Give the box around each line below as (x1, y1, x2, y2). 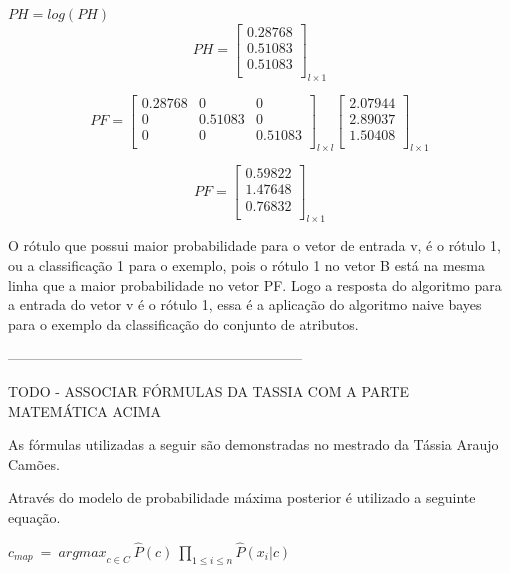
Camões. (8, 453, 60, 474)
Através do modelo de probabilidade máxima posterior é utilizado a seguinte (8, 487, 476, 508)
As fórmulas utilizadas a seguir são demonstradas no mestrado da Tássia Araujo (8, 434, 499, 455)
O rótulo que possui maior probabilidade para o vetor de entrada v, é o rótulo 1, (8, 235, 501, 256)
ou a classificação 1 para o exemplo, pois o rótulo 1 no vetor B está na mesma (8, 254, 486, 275)
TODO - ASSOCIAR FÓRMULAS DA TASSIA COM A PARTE (8, 380, 410, 401)
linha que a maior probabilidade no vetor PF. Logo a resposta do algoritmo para (8, 274, 502, 295)
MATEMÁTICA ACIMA (8, 400, 162, 421)
